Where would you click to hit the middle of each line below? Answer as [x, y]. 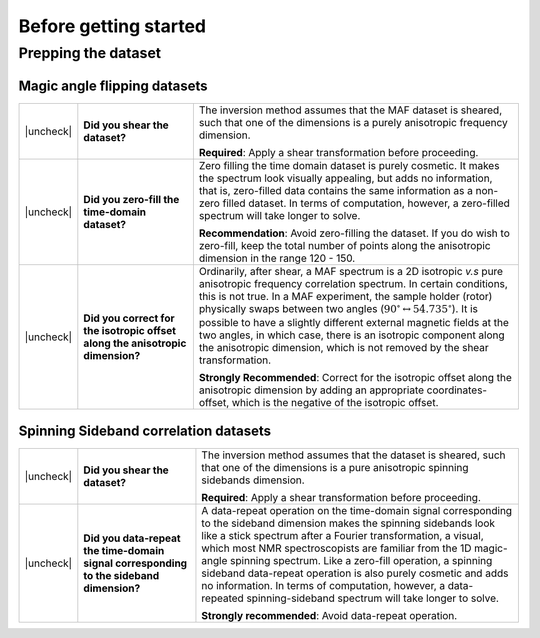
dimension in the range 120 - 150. [277, 258]
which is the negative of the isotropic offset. [335, 403]
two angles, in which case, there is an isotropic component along [351, 335]
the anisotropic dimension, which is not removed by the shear [343, 348]
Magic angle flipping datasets [113, 85]
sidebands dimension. [253, 480]
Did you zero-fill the [131, 199]
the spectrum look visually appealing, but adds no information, [345, 178]
